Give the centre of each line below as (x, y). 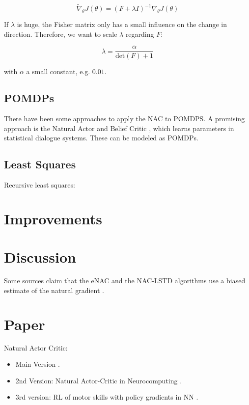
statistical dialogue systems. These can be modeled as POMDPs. (101, 138)
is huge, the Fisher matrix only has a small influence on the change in (122, 24)
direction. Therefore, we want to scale (61, 34)
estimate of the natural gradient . (54, 290)
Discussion (40, 257)
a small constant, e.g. (58, 71)
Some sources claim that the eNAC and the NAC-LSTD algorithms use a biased (125, 281)
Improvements (53, 219)
